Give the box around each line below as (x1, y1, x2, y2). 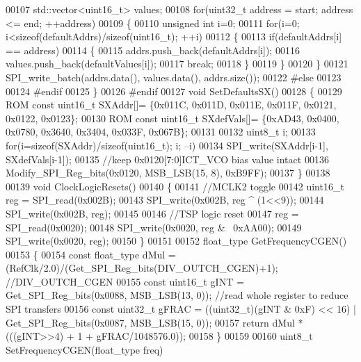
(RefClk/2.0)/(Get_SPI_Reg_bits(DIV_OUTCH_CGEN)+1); (6, 261, 278, 275)
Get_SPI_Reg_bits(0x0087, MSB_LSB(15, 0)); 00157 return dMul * (6, 315, 303, 329)
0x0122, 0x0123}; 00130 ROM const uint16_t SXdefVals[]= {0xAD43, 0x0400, (6, 110, 339, 125)
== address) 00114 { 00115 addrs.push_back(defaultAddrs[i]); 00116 (6, 42, 300, 57)
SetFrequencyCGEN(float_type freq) (6, 342, 163, 356)
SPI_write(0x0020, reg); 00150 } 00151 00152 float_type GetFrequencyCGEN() (6, 233, 347, 248)
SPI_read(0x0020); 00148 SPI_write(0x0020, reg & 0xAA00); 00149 (6, 220, 302, 234)
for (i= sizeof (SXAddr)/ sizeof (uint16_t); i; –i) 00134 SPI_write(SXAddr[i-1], (6, 138, 328, 152)
